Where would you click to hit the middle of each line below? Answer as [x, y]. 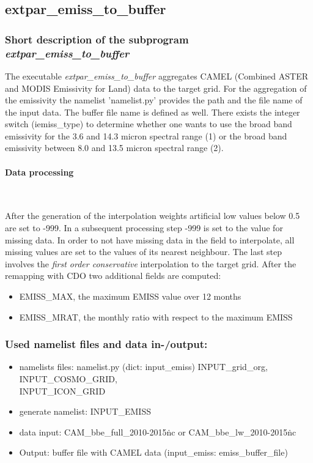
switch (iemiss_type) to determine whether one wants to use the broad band [149, 124]
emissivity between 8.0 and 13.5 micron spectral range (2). [114, 148]
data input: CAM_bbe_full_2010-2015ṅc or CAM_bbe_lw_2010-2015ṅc [158, 432]
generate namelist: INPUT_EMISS [85, 411]
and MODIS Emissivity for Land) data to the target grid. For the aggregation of [156, 88]
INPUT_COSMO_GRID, [68, 379]
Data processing [39, 172]
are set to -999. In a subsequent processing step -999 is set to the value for [144, 228]
